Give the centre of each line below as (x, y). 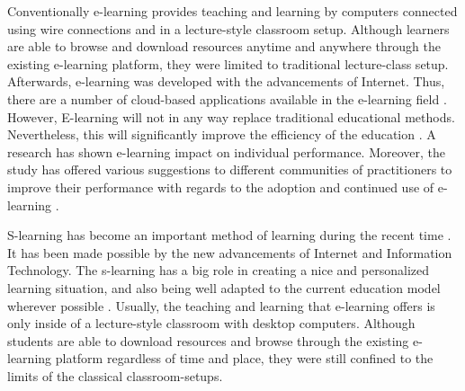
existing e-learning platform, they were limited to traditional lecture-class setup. (228, 63)
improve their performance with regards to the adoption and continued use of (221, 187)
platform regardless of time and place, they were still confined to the (244, 358)
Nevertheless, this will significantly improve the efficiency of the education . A (222, 134)
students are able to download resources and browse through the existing (208, 340)
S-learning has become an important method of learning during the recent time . (229, 235)
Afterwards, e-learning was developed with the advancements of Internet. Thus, (226, 81)
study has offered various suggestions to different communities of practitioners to (230, 169)
